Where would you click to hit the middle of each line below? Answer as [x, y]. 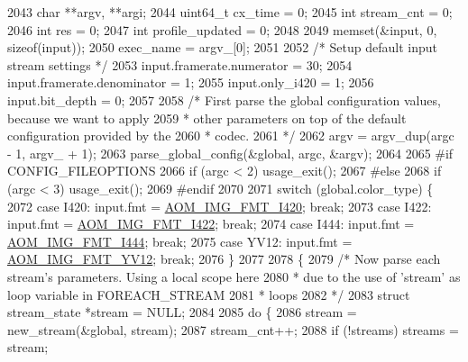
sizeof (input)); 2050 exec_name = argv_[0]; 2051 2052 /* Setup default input [222, 47]
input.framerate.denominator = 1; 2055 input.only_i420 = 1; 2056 [191, 82]
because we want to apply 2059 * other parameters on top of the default [207, 118]
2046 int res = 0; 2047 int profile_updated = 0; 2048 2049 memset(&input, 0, [222, 29]
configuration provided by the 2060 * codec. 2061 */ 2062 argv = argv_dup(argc [231, 136]
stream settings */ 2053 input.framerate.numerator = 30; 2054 [180, 64]
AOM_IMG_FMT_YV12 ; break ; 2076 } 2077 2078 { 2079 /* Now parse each [224, 259]
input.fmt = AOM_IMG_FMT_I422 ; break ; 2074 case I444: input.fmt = [211, 224]
